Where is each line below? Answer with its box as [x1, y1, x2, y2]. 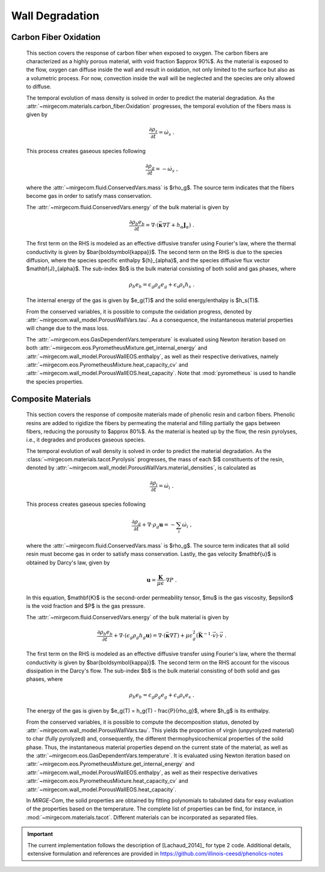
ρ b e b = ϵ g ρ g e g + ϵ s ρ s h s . [129, 281, 195, 289]
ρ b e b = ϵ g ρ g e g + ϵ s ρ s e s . [129, 691, 195, 700]
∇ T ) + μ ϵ [169, 632, 193, 639]
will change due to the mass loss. [26, 324, 109, 332]
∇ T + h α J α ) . [162, 222, 195, 230]
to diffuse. [26, 83, 52, 90]
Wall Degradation [11, 9, 99, 22]
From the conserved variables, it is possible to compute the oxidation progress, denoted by [26, 308, 252, 315]
